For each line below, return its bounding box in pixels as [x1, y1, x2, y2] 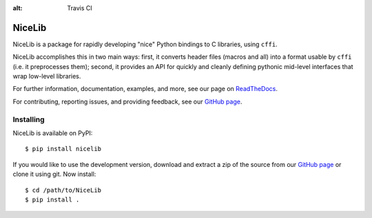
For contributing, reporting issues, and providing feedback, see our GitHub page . [12, 97, 242, 106]
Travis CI [67, 4, 92, 12]
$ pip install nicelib [25, 145, 102, 153]
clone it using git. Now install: [12, 170, 96, 179]
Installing [12, 115, 45, 124]
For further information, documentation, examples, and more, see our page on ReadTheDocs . [12, 85, 278, 93]
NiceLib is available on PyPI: [12, 129, 93, 137]
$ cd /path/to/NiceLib [25, 186, 102, 194]
